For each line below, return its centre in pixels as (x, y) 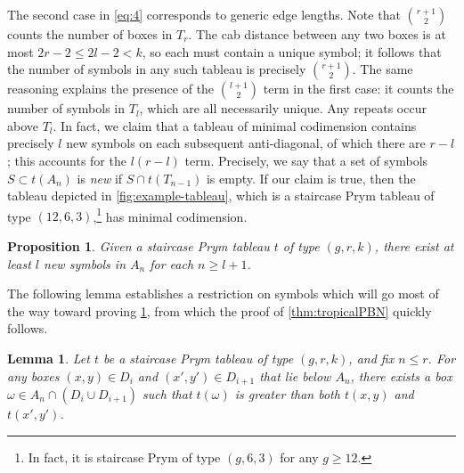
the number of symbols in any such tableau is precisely (157, 69)
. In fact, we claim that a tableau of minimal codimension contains (235, 125)
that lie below (295, 375)
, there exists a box (401, 375)
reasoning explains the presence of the (111, 89)
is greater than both (287, 394)
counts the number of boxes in (90, 34)
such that (167, 394)
